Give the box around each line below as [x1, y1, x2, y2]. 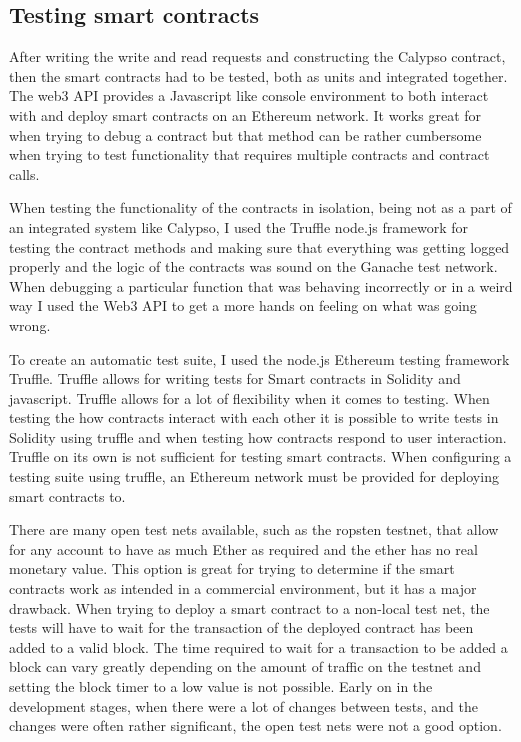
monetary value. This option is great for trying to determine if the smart [9, 558, 455, 579]
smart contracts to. [9, 485, 126, 506]
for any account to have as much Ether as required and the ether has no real [9, 538, 478, 559]
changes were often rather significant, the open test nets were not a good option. [9, 715, 502, 736]
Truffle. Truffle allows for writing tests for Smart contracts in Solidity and [9, 368, 461, 389]
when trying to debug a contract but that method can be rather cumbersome [9, 124, 482, 145]
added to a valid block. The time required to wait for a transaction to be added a [9, 636, 508, 657]
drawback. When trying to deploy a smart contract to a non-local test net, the [9, 597, 490, 618]
